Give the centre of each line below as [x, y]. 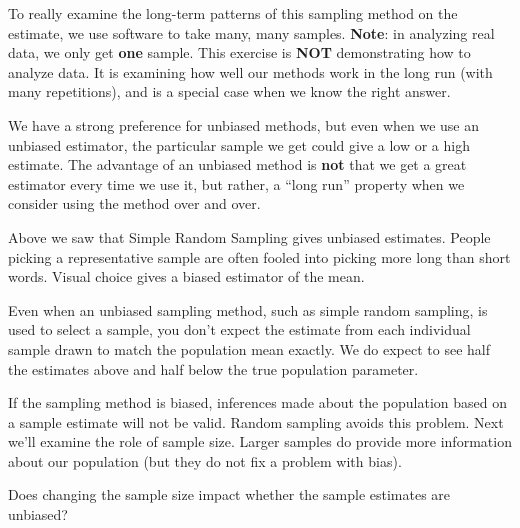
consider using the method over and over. [134, 203]
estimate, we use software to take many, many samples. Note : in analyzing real [251, 32]
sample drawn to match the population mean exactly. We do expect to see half [249, 348]
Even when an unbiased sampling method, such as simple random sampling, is [248, 309]
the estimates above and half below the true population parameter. [213, 368]
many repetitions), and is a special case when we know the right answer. [229, 91]
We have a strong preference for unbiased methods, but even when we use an [243, 124]
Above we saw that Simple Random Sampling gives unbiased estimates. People [249, 236]
